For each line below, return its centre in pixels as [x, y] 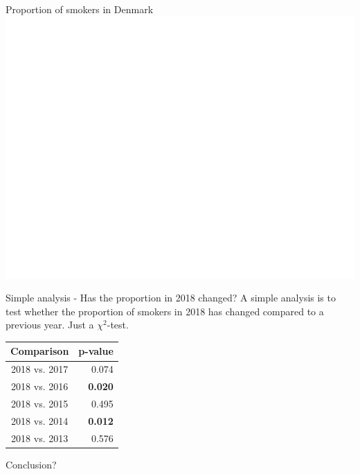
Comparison [40, 351]
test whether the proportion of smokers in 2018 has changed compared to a [165, 311]
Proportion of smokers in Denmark [80, 9]
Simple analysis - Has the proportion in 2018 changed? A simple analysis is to [171, 298]
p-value [96, 351]
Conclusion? [31, 464]
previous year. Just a [50, 325]
